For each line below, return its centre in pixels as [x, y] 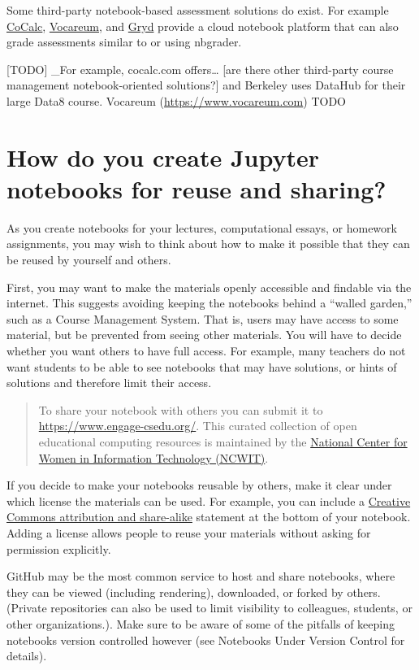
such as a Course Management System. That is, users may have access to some [203, 318]
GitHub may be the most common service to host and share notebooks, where [201, 576]
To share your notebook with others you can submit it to [181, 409]
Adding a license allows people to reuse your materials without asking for [189, 532]
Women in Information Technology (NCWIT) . [153, 457]
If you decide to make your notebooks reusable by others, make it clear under [199, 485]
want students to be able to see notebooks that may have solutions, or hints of [202, 366]
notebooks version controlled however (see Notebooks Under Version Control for [206, 640]
